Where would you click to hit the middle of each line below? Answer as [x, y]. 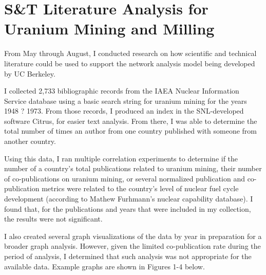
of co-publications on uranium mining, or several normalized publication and [125, 178]
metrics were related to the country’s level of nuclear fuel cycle [140, 188]
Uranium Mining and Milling [109, 29]
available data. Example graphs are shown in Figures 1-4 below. [104, 266]
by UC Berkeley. [30, 73]
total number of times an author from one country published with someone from [131, 131]
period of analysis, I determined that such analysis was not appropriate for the [128, 256]
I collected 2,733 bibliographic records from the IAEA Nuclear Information [122, 91]
